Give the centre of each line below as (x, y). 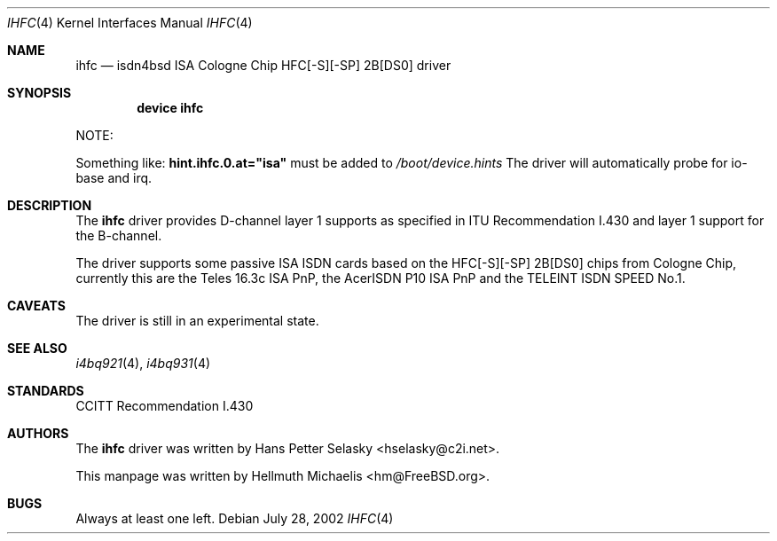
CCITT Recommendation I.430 (165, 406)
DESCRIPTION (50, 205)
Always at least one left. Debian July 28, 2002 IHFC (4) (235, 518)
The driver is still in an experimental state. (197, 321)
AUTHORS (38, 433)
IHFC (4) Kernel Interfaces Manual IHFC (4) (130, 23)
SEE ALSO (37, 348)
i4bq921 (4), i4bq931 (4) (143, 363)
